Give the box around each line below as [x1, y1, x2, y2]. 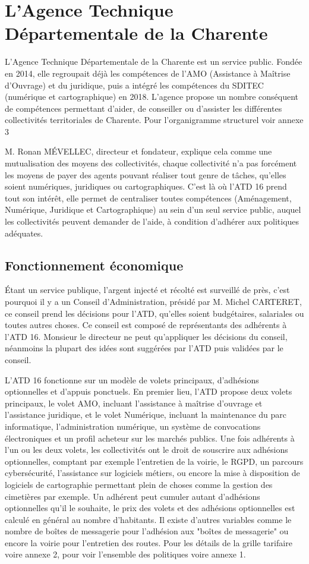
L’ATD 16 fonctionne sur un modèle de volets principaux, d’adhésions [5, 373, 259, 386]
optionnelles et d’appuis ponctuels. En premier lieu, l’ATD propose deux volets [5, 385, 292, 398]
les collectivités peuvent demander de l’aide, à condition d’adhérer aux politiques [5, 215, 299, 228]
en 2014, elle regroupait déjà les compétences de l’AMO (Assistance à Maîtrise [5, 67, 291, 79]
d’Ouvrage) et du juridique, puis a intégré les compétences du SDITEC [5, 78, 264, 91]
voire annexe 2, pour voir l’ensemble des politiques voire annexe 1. [5, 548, 246, 560]
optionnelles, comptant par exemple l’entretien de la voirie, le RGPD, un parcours [5, 455, 304, 467]
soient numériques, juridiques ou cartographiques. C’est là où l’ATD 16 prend [5, 180, 287, 193]
